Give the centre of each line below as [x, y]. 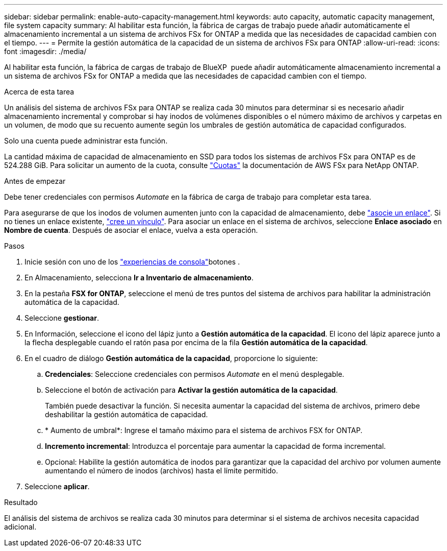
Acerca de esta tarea [39, 92]
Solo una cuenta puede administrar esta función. [86, 141]
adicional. [20, 527]
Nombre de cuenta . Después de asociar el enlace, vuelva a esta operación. [131, 230]
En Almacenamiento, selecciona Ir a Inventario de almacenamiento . [139, 278]
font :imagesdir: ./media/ [45, 51]
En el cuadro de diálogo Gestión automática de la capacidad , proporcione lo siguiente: [171, 358]
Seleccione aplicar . [57, 486]
